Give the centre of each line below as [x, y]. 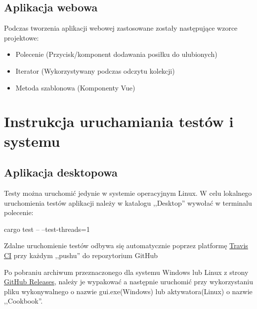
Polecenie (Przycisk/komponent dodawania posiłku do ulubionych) [116, 54]
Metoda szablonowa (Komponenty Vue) [75, 87]
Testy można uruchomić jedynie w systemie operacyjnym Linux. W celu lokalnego [128, 193]
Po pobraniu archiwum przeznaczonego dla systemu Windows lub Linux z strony [126, 272]
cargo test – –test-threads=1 [47, 229]
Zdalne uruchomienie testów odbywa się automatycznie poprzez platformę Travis [126, 245]
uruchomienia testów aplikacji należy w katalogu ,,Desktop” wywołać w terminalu [128, 202]
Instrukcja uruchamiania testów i [119, 121]
